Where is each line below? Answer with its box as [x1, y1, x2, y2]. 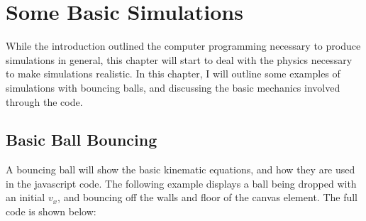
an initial [6, 190, 45, 205]
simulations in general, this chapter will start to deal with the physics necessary [6, 52, 353, 67]
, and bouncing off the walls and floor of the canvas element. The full [57, 190, 358, 205]
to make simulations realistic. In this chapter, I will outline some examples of [6, 66, 340, 81]
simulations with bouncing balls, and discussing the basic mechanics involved [6, 80, 340, 95]
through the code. [6, 94, 83, 109]
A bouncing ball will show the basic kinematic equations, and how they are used [6, 162, 355, 177]
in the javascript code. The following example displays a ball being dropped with [6, 176, 357, 190]
